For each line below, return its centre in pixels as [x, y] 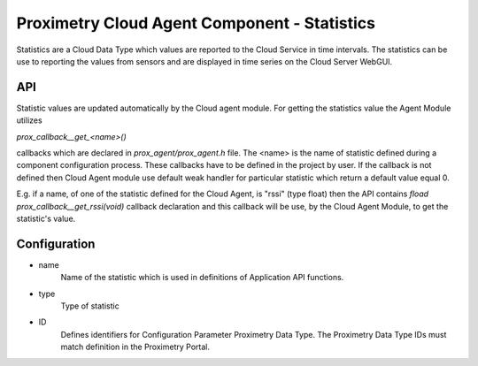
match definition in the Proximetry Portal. [135, 347]
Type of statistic [90, 306]
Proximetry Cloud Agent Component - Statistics [196, 23]
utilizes [30, 120]
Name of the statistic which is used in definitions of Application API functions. [202, 278]
